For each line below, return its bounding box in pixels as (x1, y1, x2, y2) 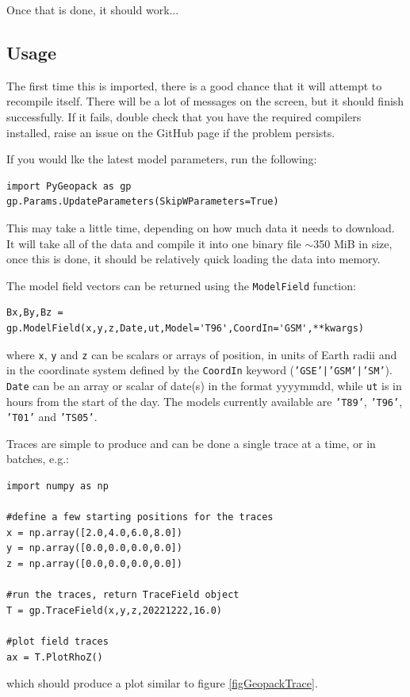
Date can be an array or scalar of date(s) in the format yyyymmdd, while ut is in (6, 377, 402, 393)
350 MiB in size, (313, 235, 393, 251)
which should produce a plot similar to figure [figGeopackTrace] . (6, 675, 318, 691)
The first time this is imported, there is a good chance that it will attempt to (6, 77, 382, 94)
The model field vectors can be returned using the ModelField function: (6, 277, 356, 293)
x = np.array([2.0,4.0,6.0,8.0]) (6, 527, 182, 538)
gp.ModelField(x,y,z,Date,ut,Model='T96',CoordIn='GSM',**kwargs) (6, 322, 365, 334)
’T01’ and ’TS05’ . (6, 408, 98, 425)
